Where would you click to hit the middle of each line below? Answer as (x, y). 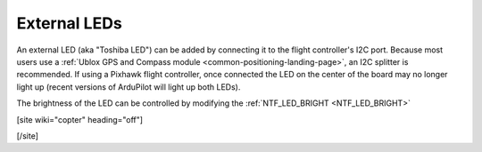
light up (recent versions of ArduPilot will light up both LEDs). (129, 87)
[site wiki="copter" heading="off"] (79, 119)
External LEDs (69, 23)
